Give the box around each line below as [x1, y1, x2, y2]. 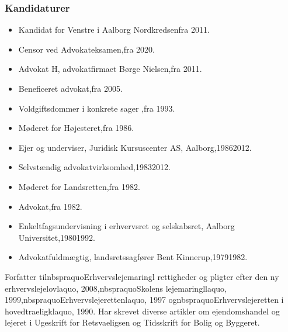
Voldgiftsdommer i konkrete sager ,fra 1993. [18, 102, 175, 114]
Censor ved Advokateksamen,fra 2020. [18, 43, 155, 55]
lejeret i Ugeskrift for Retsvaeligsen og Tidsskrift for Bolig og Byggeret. [5, 316, 260, 328]
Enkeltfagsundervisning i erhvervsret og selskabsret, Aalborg [18, 220, 235, 232]
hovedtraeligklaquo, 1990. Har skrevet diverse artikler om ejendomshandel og [5, 305, 280, 317]
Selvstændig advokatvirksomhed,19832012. [18, 161, 171, 173]
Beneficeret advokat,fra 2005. [18, 82, 123, 94]
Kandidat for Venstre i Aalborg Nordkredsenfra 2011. [18, 23, 210, 36]
